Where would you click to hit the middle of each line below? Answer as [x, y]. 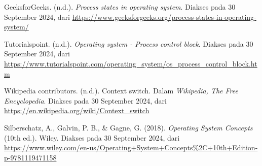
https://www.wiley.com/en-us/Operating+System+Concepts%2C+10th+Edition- [131, 147]
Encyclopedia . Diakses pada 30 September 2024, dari [85, 100]
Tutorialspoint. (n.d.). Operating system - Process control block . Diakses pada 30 [129, 43]
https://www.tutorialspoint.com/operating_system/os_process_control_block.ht [131, 63]
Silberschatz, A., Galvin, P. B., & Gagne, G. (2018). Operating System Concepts [128, 127]
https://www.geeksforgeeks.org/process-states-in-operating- [164, 16]
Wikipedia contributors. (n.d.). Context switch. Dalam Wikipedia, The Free [121, 91]
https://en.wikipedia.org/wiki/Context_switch [77, 110]
